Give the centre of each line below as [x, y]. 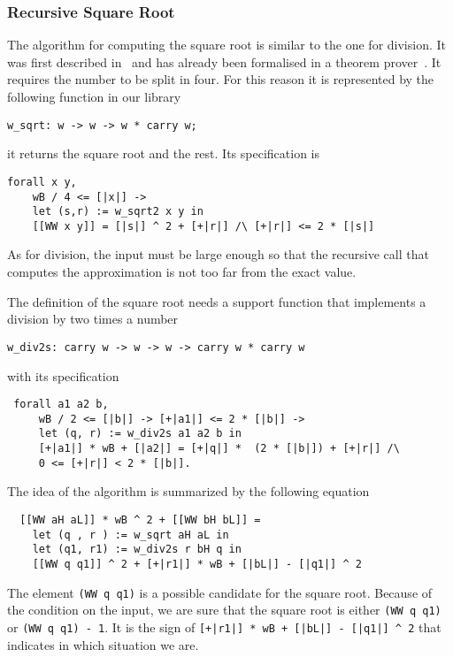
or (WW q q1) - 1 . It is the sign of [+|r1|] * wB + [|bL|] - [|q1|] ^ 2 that [224, 626]
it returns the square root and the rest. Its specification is [163, 153]
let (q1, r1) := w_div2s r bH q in [137, 550]
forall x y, [42, 182]
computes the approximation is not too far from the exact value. [182, 272]
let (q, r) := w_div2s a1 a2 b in [140, 434]
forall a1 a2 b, [61, 405]
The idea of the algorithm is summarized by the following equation [188, 491]
